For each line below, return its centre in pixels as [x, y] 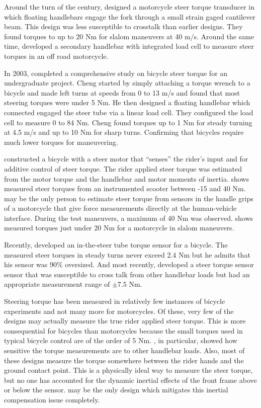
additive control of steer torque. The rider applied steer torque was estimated [123, 168]
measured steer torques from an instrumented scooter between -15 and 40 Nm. [125, 188]
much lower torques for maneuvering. [61, 142]
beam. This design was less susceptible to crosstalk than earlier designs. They [123, 26]
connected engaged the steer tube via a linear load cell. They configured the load [129, 112]
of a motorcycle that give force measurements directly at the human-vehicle [120, 208]
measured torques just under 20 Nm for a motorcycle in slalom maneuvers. [119, 228]
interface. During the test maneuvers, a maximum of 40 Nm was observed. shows [129, 218]
